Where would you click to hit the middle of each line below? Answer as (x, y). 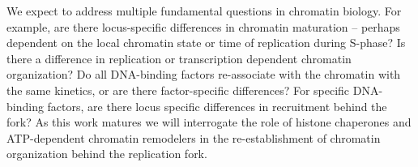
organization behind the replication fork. (107, 154)
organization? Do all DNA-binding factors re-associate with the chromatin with (204, 74)
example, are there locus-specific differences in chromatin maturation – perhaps (203, 26)
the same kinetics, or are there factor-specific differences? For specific (178, 90)
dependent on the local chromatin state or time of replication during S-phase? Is (206, 43)
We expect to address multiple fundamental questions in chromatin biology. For (204, 11)
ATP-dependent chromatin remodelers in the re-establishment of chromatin (194, 137)
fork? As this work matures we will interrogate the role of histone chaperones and (209, 122)
